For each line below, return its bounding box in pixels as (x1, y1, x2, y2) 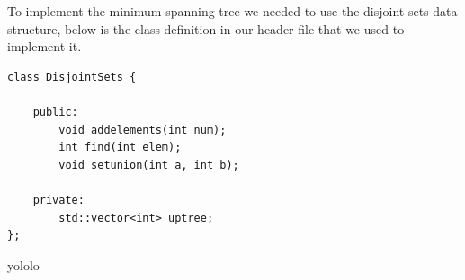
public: (32, 105, 78, 118)
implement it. (7, 37, 82, 56)
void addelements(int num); (58, 123, 227, 136)
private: (32, 193, 85, 206)
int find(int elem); (58, 141, 182, 154)
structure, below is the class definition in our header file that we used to (7, 19, 405, 38)
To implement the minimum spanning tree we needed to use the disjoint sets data (7, 2, 458, 20)
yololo (7, 255, 40, 274)
